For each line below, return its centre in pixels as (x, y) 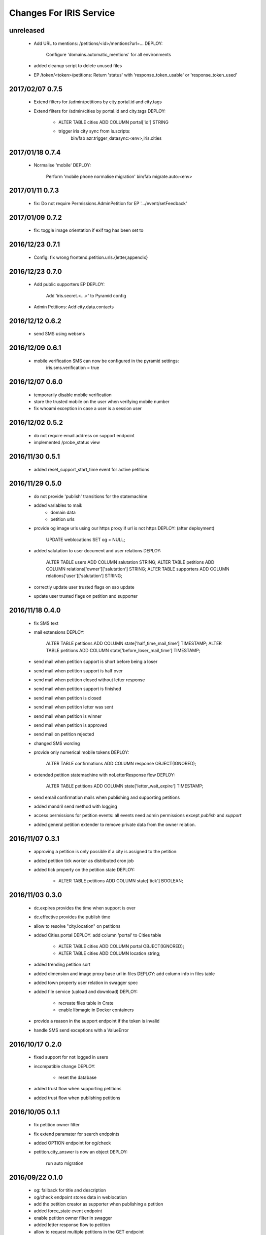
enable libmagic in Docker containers (96, 1010)
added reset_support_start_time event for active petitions (92, 469)
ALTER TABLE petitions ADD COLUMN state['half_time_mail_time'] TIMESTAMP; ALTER (134, 643)
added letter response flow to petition (72, 1225)
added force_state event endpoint (68, 1211)
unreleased (27, 30)
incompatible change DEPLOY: (65, 1066)
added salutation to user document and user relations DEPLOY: (98, 551)
